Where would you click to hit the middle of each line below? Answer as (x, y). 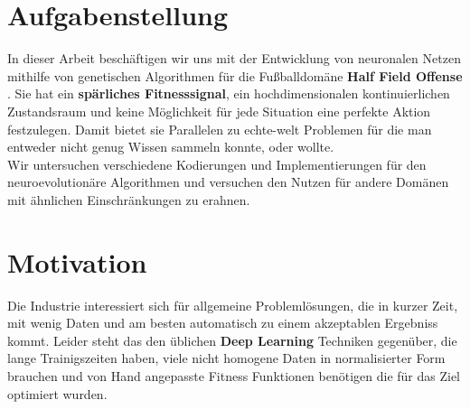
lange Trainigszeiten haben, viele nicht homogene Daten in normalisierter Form (226, 358)
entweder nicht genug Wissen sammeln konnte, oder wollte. (171, 147)
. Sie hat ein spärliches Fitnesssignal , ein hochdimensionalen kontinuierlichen (229, 93)
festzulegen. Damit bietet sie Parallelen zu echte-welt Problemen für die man (220, 129)
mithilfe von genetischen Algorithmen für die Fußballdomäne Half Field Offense (235, 75)
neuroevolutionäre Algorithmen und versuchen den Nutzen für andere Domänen (228, 182)
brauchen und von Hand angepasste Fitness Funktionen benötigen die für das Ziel (234, 375)
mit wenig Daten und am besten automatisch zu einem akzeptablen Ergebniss (223, 323)
